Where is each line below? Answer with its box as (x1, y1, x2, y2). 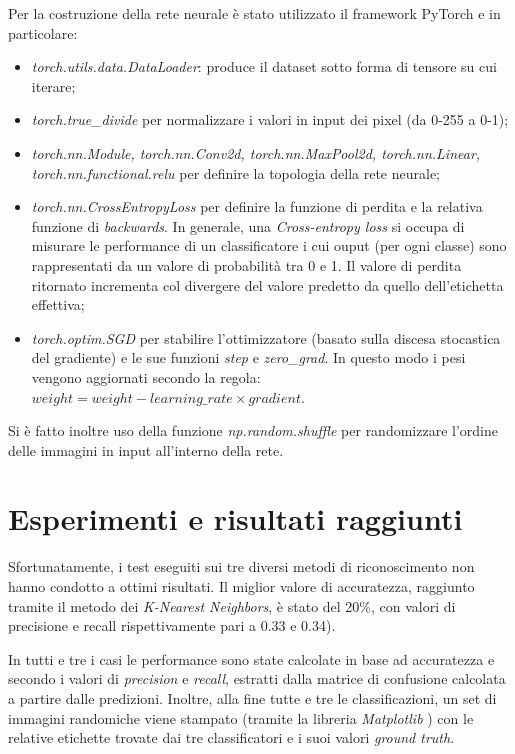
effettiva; (31, 294, 85, 315)
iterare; (31, 75, 76, 96)
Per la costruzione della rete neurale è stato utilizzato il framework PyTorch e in (8, 3, 501, 23)
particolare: (8, 22, 78, 43)
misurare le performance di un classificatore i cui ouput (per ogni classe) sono (31, 235, 507, 256)
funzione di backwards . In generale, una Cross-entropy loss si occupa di (31, 215, 465, 236)
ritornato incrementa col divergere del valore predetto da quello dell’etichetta (31, 274, 504, 295)
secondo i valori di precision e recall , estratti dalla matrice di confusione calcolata (8, 668, 506, 689)
